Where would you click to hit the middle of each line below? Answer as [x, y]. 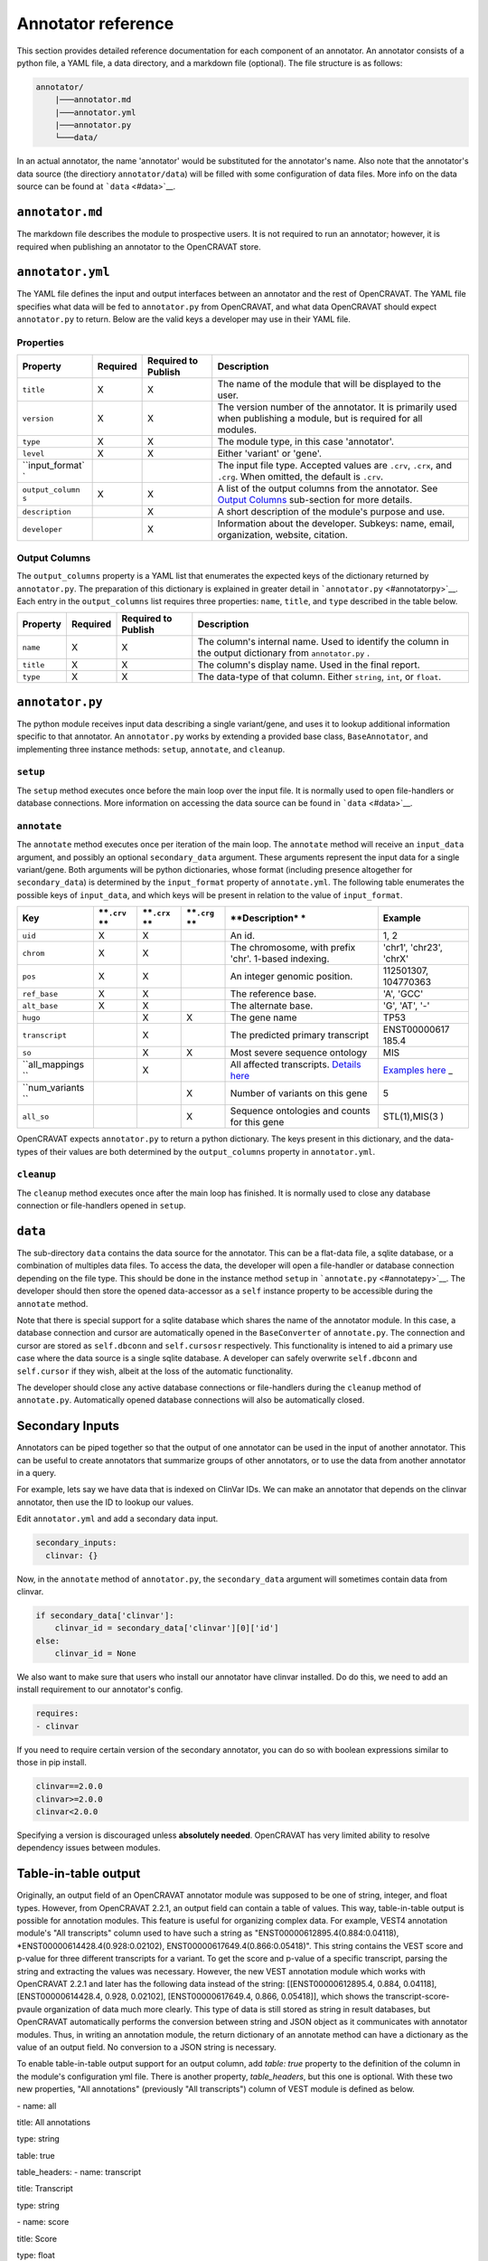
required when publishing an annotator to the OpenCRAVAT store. [139, 246]
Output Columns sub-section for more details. [315, 500]
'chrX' [396, 959]
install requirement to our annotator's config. [100, 1689]
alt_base [40, 1005]
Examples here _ [418, 1070]
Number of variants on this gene [299, 1093]
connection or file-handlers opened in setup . [101, 1206]
